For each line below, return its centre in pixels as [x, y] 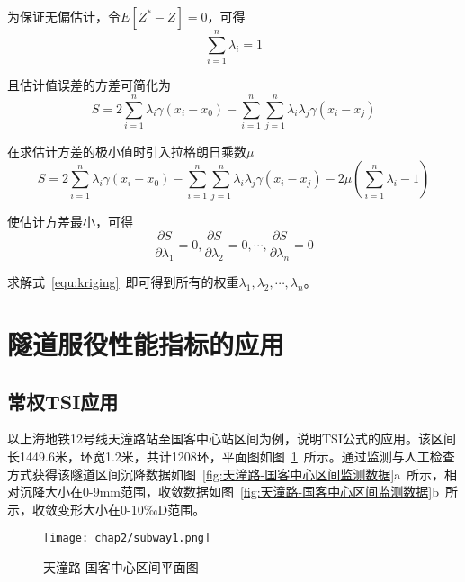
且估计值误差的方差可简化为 [89, 85]
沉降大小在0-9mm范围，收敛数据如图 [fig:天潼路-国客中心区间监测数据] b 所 [238, 492]
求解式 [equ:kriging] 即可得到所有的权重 [123, 282]
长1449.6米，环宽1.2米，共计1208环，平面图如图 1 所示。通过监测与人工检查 [231, 456]
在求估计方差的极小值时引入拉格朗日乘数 [127, 151]
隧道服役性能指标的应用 [146, 344]
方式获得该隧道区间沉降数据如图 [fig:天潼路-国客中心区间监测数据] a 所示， [226, 474]
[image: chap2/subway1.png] [127, 538]
